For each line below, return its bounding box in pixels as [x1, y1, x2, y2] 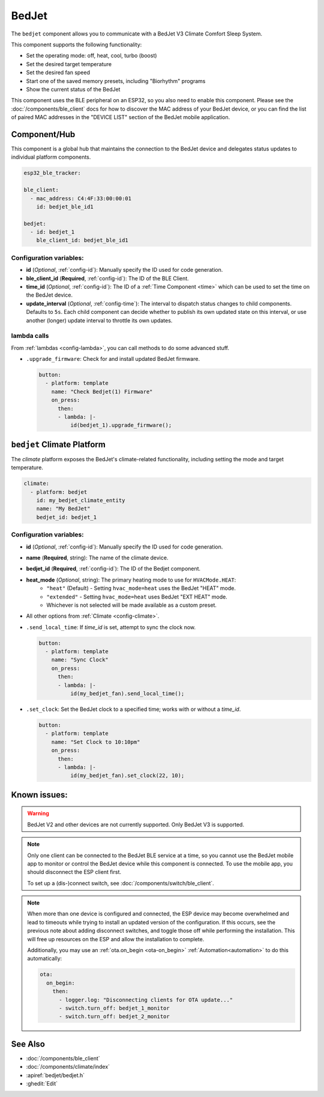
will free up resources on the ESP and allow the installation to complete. [27, 935, 205, 942]
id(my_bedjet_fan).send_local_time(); [70, 690, 185, 697]
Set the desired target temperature [26, 60, 112, 67]
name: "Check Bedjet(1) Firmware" [51, 388, 153, 395]
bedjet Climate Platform [11, 439, 106, 449]
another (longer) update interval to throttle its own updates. [26, 316, 173, 324]
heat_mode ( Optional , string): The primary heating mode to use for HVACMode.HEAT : [26, 576, 236, 583]
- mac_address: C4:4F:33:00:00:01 [30, 195, 132, 201]
